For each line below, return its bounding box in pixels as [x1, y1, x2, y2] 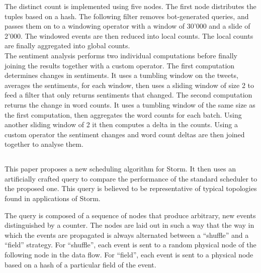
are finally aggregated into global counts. [5, 40, 130, 51]
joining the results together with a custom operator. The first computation [5, 60, 235, 70]
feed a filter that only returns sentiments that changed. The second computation [5, 89, 252, 100]
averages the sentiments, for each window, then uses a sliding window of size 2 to [5, 79, 254, 90]
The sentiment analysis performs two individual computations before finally [5, 50, 237, 60]
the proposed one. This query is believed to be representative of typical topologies [5, 183, 257, 194]
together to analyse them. [5, 139, 83, 149]
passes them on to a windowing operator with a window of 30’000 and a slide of [5, 21, 250, 31]
